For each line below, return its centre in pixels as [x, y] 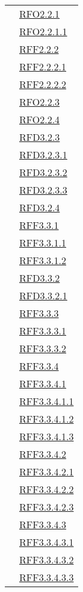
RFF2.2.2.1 [43, 66]
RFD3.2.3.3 [43, 190]
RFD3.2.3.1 [43, 155]
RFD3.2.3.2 [43, 172]
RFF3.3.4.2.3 [47, 507]
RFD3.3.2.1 [43, 295]
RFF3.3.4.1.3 [47, 436]
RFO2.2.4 [40, 119]
